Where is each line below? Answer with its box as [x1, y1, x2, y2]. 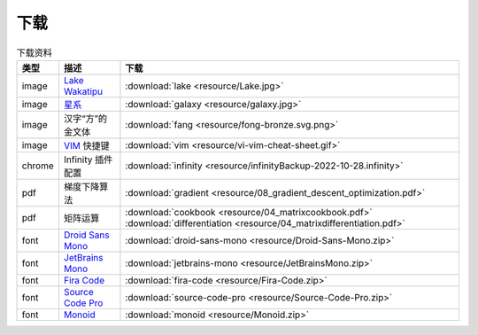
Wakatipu [63, 85, 104, 97]
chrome [21, 160, 55, 172]
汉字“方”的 [63, 112, 108, 124]
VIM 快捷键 [63, 139, 110, 152]
